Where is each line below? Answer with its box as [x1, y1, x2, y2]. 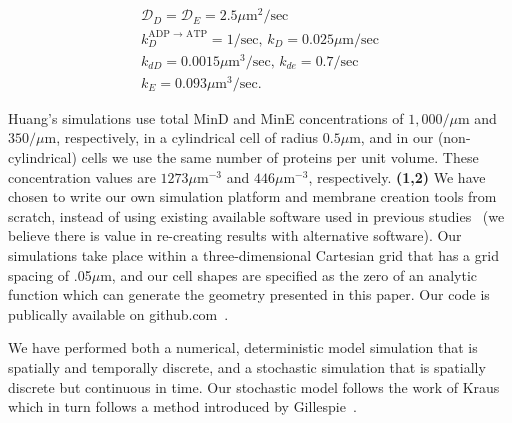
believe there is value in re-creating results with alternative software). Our [8, 225, 462, 246]
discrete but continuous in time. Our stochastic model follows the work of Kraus [8, 376, 500, 397]
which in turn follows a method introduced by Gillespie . [8, 396, 357, 417]
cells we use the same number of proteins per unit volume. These [81, 147, 479, 168]
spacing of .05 [8, 264, 92, 285]
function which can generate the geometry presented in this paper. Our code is [8, 284, 490, 305]
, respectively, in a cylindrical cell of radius [56, 127, 319, 148]
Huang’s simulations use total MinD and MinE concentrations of [8, 107, 404, 128]
